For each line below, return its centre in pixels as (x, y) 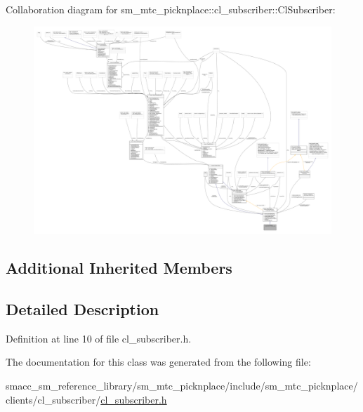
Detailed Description (82, 309)
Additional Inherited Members (119, 268)
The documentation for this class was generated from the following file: (158, 362)
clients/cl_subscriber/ (53, 399)
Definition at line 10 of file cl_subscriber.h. (99, 338)
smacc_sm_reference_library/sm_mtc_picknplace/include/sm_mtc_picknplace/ (182, 385)
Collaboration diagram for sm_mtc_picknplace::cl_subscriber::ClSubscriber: (171, 9)
